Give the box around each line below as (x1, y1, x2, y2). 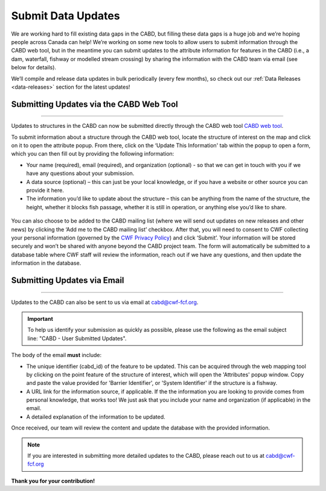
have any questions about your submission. (26, 169, 135, 177)
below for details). (11, 64, 57, 71)
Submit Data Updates (11, 9, 120, 22)
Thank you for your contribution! (11, 477, 95, 484)
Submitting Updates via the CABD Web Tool (11, 99, 178, 109)
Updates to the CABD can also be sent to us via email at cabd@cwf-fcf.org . (11, 299, 199, 306)
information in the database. (11, 259, 81, 267)
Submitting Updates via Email (11, 275, 124, 285)
